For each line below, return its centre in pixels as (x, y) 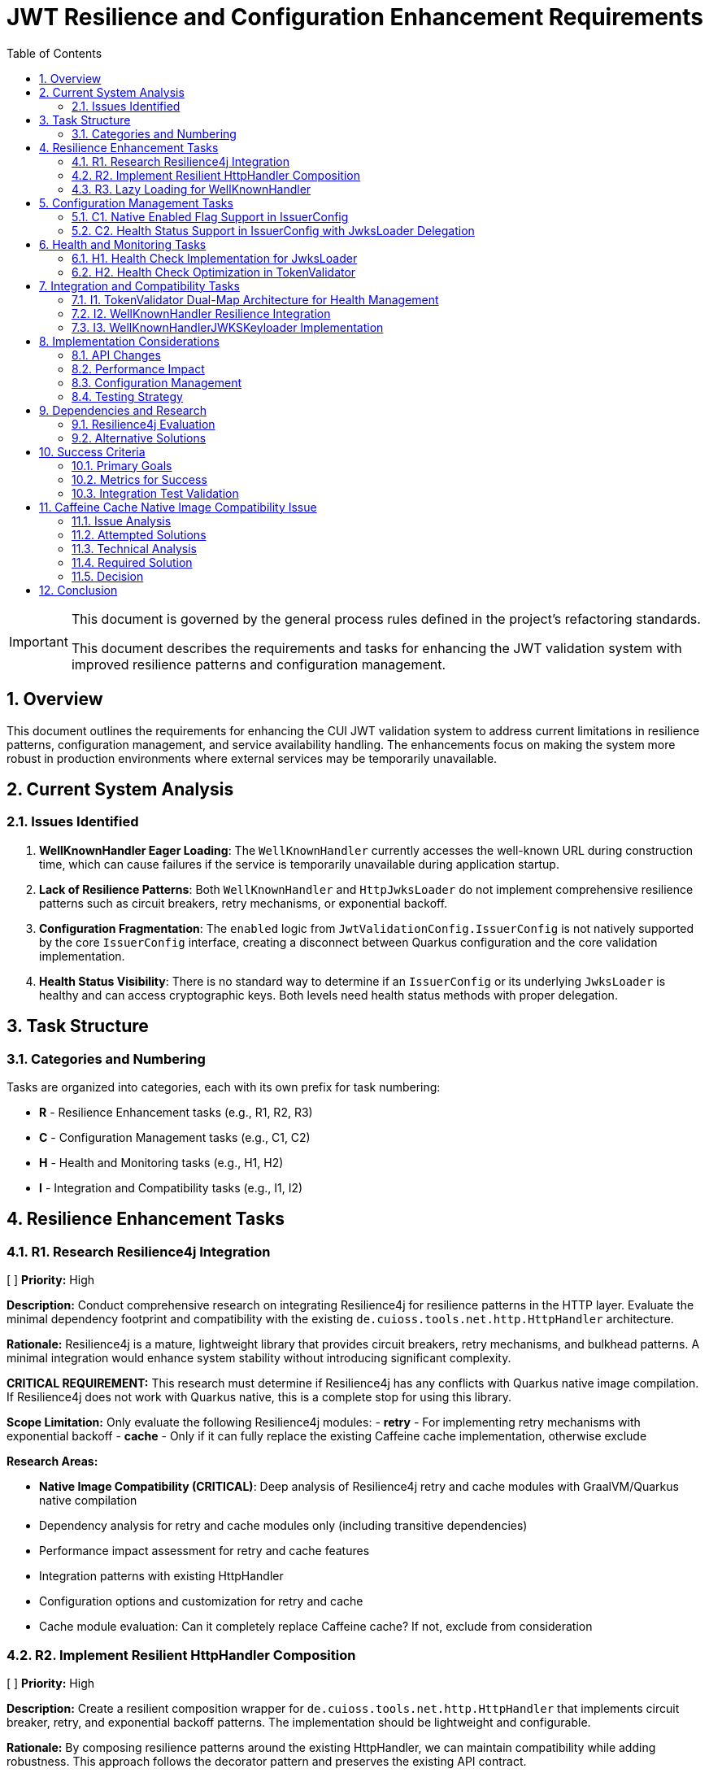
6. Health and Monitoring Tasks (123, 244)
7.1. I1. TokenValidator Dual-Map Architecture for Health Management (255, 299)
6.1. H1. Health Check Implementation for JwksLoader (215, 258)
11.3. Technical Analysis (135, 548)
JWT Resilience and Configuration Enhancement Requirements (355, 17)
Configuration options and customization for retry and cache (201, 1601)
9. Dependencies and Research (123, 410)
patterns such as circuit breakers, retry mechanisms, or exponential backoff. (244, 903)
